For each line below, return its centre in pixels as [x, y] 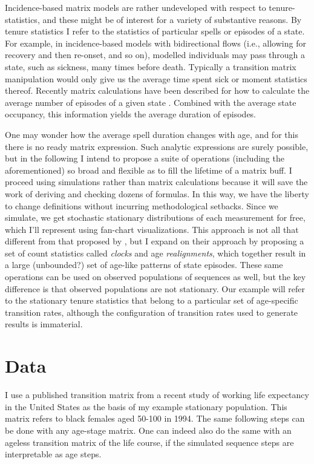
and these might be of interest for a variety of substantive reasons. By [172, 19]
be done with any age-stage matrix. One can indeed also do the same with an [148, 430]
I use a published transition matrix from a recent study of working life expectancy [157, 395]
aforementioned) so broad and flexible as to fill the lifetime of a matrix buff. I [149, 170]
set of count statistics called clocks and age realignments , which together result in [155, 253]
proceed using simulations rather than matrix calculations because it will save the [156, 182]
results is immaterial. [44, 324]
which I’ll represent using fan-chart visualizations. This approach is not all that [152, 229]
